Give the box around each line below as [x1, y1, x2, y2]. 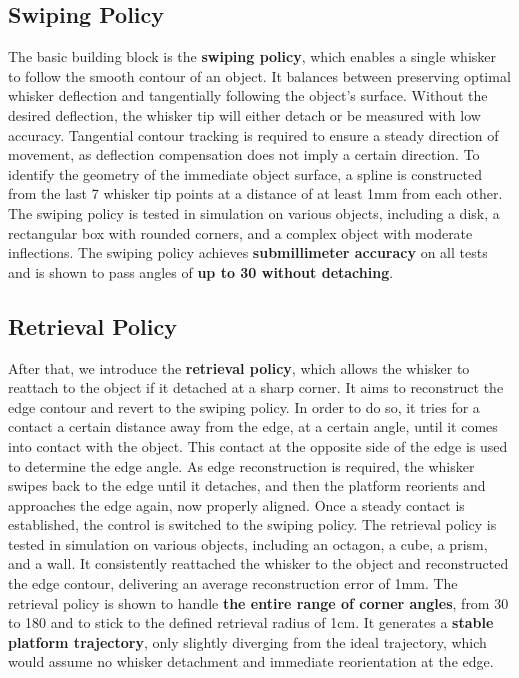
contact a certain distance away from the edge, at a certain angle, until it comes [8, 416, 498, 437]
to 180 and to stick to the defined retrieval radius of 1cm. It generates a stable [8, 612, 494, 633]
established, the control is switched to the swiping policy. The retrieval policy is [8, 514, 497, 535]
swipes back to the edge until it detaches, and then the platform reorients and [8, 475, 486, 496]
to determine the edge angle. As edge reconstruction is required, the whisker [8, 455, 475, 476]
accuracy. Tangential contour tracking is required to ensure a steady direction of [8, 124, 499, 145]
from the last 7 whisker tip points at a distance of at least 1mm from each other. [8, 183, 503, 204]
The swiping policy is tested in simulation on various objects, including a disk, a [8, 202, 500, 223]
